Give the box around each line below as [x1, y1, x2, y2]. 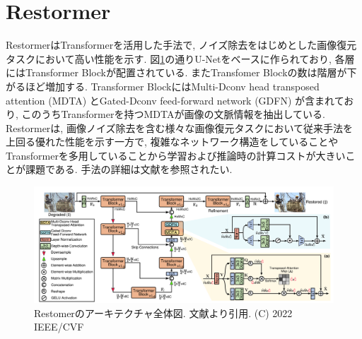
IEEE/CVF [34, 319, 84, 334]
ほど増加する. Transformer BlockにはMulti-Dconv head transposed [25, 78, 320, 93]
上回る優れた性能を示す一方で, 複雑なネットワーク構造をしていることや [6, 134, 339, 149]
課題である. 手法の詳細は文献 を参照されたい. [25, 162, 233, 177]
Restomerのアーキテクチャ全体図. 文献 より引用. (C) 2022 [34, 305, 293, 320]
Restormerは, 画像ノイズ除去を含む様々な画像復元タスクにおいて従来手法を [6, 120, 354, 135]
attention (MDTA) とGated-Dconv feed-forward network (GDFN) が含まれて [6, 93, 344, 107]
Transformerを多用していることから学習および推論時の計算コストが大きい [6, 148, 346, 162]
